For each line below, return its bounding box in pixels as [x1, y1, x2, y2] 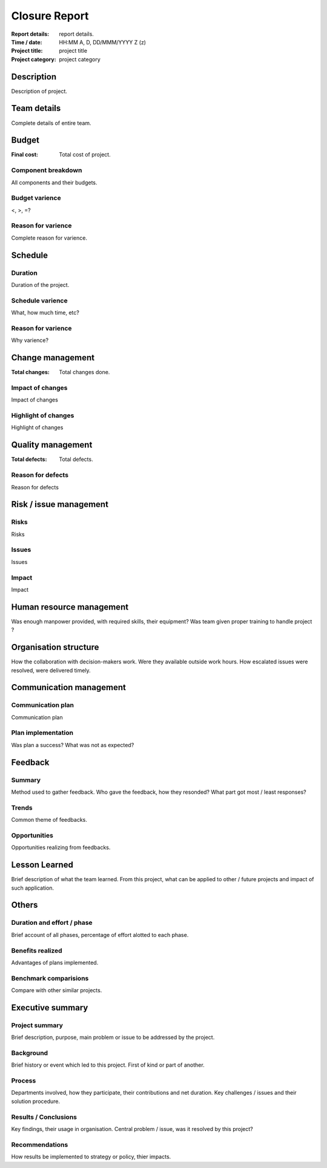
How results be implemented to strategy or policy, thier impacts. [11, 1153, 171, 1161]
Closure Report [11, 9, 89, 22]
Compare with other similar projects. [11, 987, 102, 994]
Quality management [11, 440, 93, 450]
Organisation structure [11, 642, 99, 653]
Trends [11, 804, 33, 812]
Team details [11, 103, 61, 113]
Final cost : [11, 151, 39, 158]
